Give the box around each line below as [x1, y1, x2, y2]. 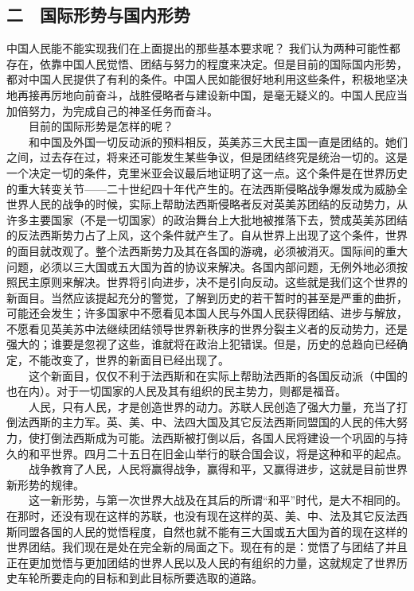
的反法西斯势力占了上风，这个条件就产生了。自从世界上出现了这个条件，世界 [6, 227, 408, 243]
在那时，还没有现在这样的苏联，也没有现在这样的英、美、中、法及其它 [6, 507, 374, 524]
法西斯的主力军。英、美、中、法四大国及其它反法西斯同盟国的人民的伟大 [17, 414, 396, 430]
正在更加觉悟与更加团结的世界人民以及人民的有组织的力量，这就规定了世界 [6, 554, 396, 570]
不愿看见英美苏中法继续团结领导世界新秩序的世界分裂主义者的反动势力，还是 [6, 320, 408, 336]
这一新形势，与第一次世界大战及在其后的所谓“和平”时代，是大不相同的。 [28, 492, 408, 508]
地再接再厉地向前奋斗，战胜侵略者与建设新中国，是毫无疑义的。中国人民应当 [6, 86, 408, 103]
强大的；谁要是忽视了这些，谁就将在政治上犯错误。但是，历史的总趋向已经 [6, 336, 396, 352]
